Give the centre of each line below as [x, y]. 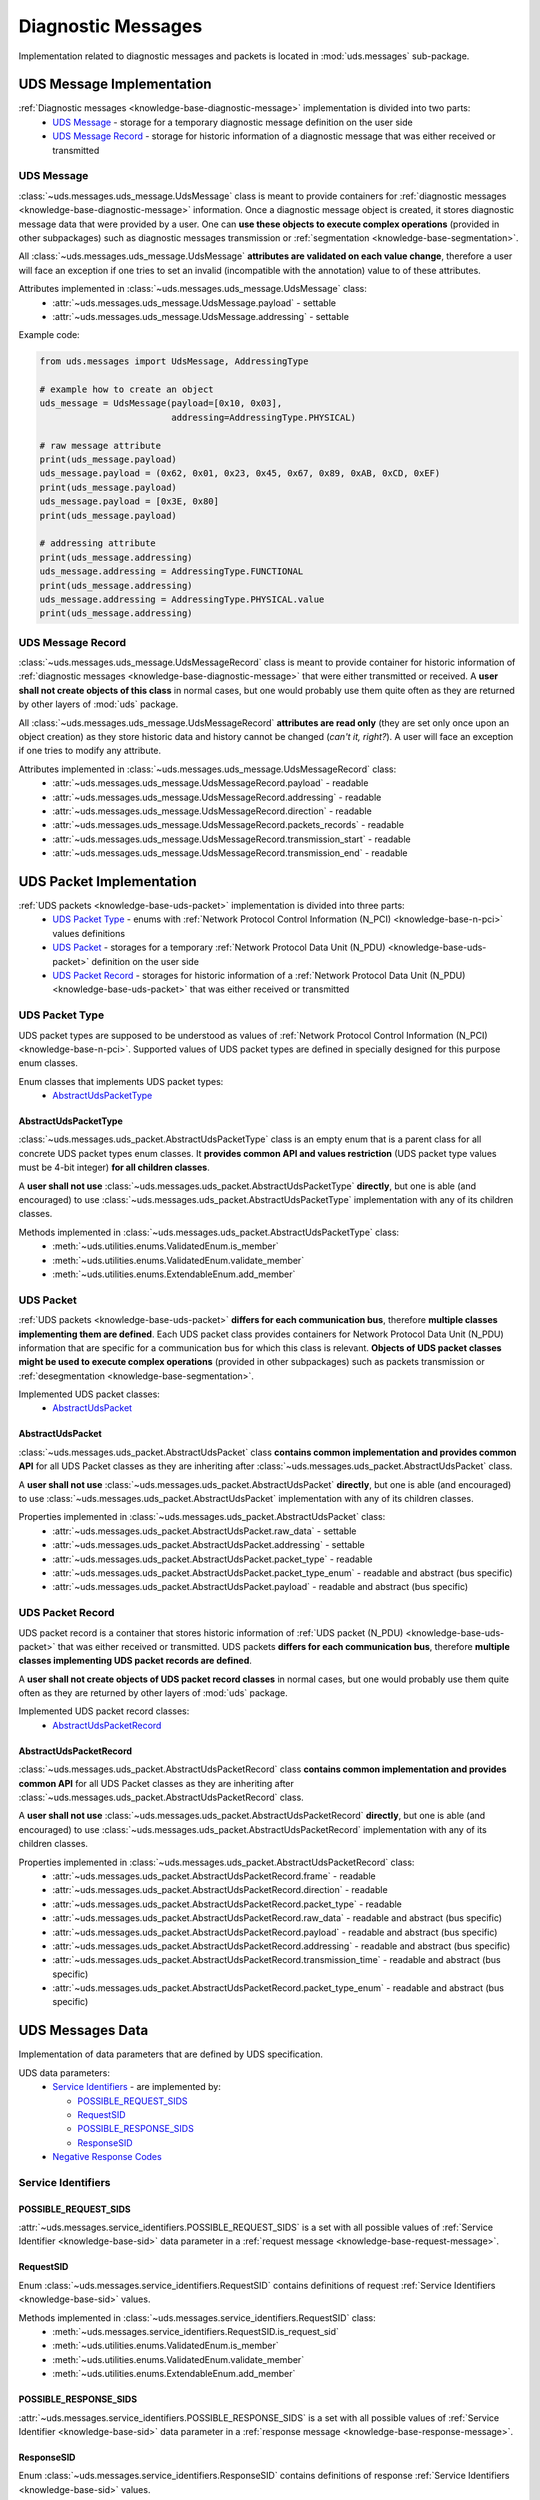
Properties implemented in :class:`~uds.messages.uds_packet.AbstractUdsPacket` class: [202, 1517]
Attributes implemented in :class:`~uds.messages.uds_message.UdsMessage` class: [192, 289]
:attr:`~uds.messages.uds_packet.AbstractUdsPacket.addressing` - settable [208, 1545]
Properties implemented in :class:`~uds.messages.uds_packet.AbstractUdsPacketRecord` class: [216, 1862]
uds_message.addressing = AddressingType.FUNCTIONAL [171, 571]
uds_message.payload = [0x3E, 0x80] [129, 501]
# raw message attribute [100, 445]
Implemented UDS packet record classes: [104, 1711]
